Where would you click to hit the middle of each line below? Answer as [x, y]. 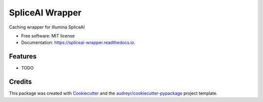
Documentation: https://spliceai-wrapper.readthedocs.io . [78, 43]
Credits [20, 82]
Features [23, 56]
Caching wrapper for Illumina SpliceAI [47, 27]
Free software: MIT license [48, 36]
